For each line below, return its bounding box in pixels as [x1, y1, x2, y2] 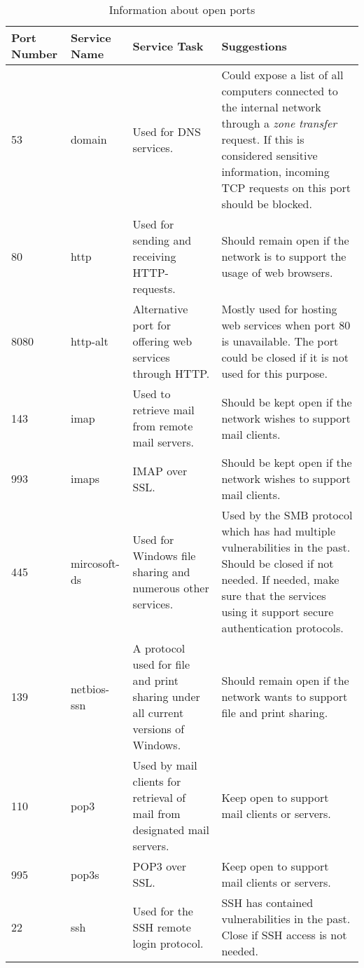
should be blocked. [221, 196, 312, 212]
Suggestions [221, 37, 287, 54]
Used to [132, 386, 171, 402]
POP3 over [132, 858, 187, 874]
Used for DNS [132, 123, 201, 139]
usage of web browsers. [221, 264, 333, 280]
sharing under [132, 688, 200, 704]
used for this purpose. [221, 365, 328, 381]
